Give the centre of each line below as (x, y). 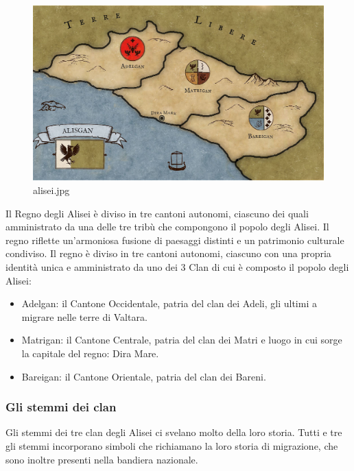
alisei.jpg (51, 190)
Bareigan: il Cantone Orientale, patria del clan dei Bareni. (144, 376)
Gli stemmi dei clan (61, 407)
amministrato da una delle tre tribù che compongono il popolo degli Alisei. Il (167, 227)
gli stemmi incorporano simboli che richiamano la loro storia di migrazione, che (172, 446)
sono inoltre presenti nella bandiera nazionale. (102, 459)
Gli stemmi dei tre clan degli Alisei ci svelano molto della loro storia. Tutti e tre (174, 432)
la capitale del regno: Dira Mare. (90, 353)
